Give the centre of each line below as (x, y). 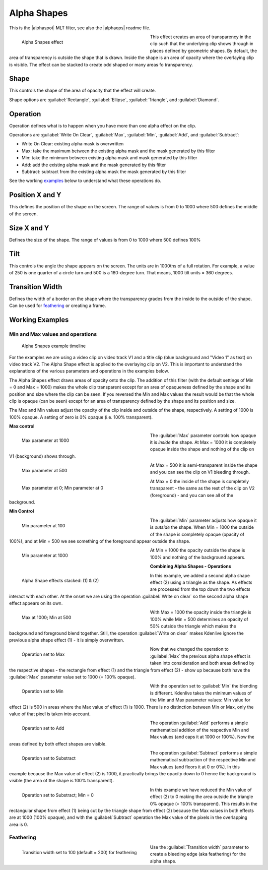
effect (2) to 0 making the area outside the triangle (201, 797)
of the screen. (24, 214)
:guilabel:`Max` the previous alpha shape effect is (200, 656)
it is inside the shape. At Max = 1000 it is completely (203, 442)
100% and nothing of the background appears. (198, 557)
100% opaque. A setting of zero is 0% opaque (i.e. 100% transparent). (81, 417)
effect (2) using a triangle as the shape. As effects (201, 582)
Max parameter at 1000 (45, 440)
